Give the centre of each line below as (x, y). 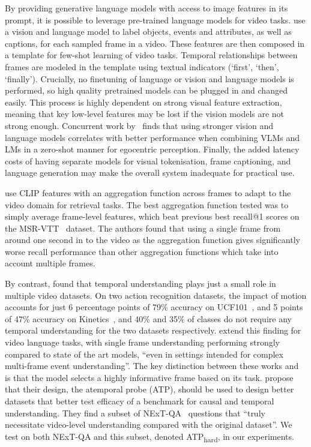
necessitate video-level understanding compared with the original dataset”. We (149, 424)
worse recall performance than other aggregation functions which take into (142, 251)
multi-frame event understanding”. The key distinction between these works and (152, 366)
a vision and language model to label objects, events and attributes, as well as (148, 31)
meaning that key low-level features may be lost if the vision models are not (145, 114)
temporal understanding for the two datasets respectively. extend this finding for (153, 330)
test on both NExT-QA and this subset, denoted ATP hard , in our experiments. (149, 437)
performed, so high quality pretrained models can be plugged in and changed (146, 90)
